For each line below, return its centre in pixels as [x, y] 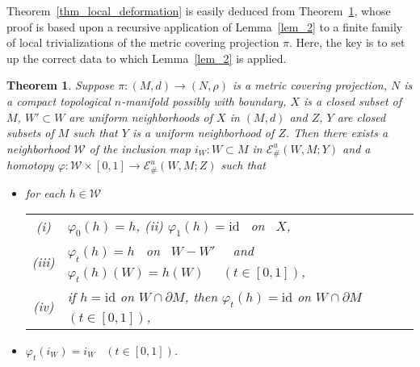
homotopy [30, 165]
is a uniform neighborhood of [203, 133]
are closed [361, 117]
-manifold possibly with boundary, [204, 100]
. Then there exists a [337, 133]
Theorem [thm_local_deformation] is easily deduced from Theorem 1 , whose [199, 10]
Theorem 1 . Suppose [61, 85]
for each [45, 192]
